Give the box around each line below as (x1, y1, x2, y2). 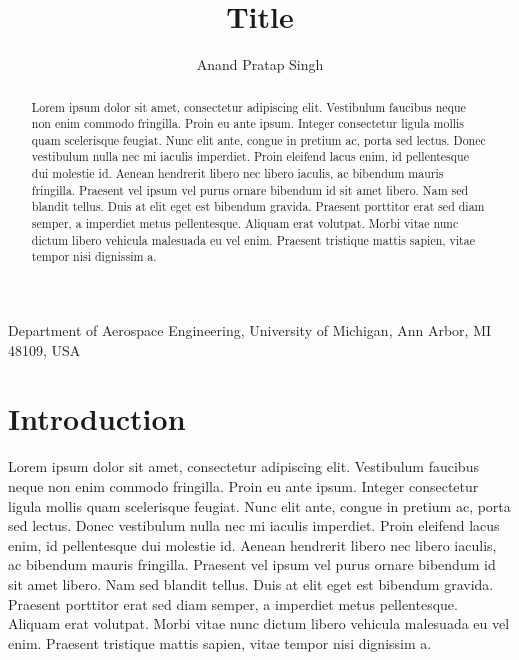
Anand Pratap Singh (196, 54, 324, 75)
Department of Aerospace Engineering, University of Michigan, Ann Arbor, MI (8, 320, 492, 341)
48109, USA (8, 339, 81, 360)
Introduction (8, 398, 186, 439)
